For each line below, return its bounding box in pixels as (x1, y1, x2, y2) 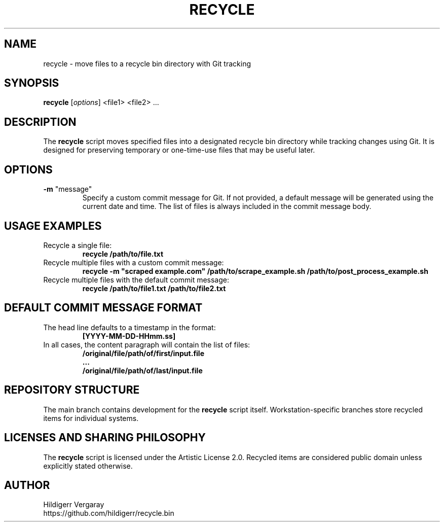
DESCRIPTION (4, 115, 77, 128)
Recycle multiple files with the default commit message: (43, 275, 230, 284)
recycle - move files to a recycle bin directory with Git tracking (43, 59, 251, 68)
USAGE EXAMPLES (4, 219, 102, 232)
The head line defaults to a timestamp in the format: (43, 323, 216, 332)
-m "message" (43, 185, 92, 194)
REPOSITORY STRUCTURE (4, 383, 140, 397)
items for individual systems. (43, 413, 139, 423)
